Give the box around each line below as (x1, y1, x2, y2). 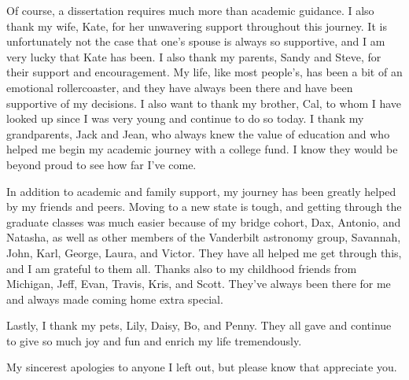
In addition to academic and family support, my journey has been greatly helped (6, 183, 396, 199)
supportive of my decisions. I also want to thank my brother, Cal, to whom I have (6, 94, 402, 111)
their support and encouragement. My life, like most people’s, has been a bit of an (6, 64, 403, 80)
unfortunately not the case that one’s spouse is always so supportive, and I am (6, 33, 385, 50)
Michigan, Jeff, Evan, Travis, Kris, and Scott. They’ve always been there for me (6, 275, 391, 292)
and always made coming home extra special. (6, 290, 223, 307)
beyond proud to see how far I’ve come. (6, 156, 197, 172)
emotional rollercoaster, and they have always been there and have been (6, 79, 353, 95)
